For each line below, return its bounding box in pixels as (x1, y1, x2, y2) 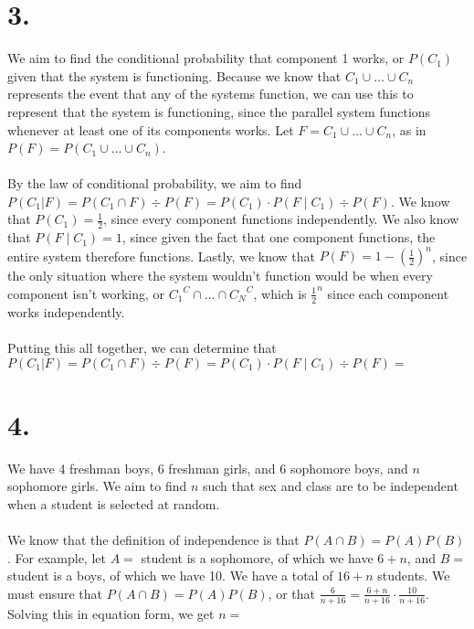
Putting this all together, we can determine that (7, 338, 277, 357)
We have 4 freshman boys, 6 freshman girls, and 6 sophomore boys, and (7, 458, 408, 477)
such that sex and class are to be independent (202, 476, 458, 496)
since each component (327, 283, 449, 303)
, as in (392, 120, 427, 139)
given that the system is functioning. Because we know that (7, 66, 342, 85)
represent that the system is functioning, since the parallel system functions (7, 101, 431, 121)
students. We (377, 566, 450, 585)
